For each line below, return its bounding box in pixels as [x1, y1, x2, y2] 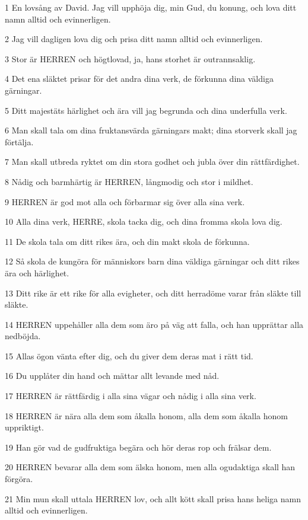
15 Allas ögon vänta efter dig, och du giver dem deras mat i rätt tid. [5, 349, 253, 362]
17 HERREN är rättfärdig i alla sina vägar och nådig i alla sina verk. [5, 390, 256, 402]
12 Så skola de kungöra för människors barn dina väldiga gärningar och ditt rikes [5, 255, 300, 267]
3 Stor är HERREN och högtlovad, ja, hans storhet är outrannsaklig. [5, 52, 256, 65]
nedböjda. [5, 330, 41, 342]
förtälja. [5, 135, 34, 148]
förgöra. [5, 473, 33, 485]
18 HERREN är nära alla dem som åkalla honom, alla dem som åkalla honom [5, 409, 288, 422]
